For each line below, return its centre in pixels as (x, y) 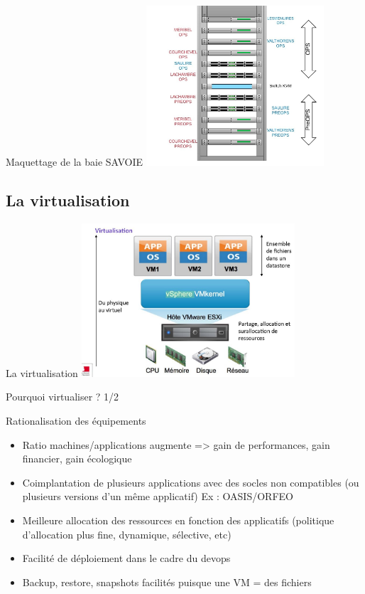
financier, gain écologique (77, 458)
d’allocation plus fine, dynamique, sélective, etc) (127, 534)
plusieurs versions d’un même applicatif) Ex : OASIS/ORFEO (158, 496)
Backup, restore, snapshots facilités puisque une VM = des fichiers (167, 582)
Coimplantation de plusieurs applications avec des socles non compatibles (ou (191, 482)
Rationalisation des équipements (76, 421)
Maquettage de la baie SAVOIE (75, 161)
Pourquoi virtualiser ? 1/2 (62, 397)
